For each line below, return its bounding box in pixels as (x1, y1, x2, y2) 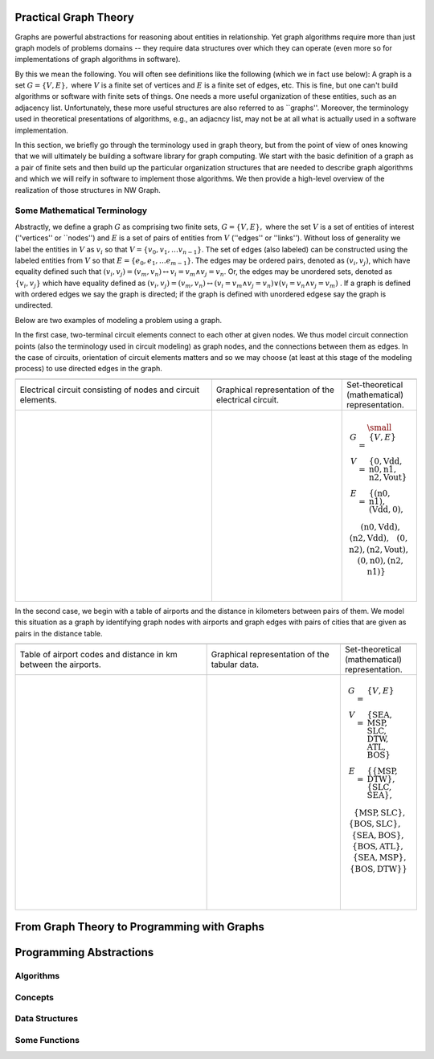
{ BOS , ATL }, (352, 840, 403, 852)
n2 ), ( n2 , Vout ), (348, 544, 409, 554)
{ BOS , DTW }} (350, 864, 407, 874)
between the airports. (19, 659, 102, 670)
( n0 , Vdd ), (360, 521, 401, 532)
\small (366, 422, 392, 433)
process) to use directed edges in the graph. (14, 364, 162, 374)
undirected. (14, 301, 53, 310)
